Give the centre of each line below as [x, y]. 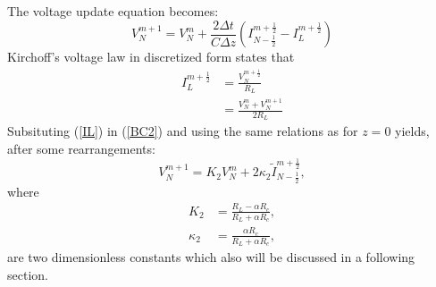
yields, [412, 131]
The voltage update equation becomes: [113, 11]
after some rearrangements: [81, 148]
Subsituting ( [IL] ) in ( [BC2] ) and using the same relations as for [183, 131]
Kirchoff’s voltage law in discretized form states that [151, 57]
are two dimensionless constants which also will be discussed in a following [211, 257]
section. [28, 274]
